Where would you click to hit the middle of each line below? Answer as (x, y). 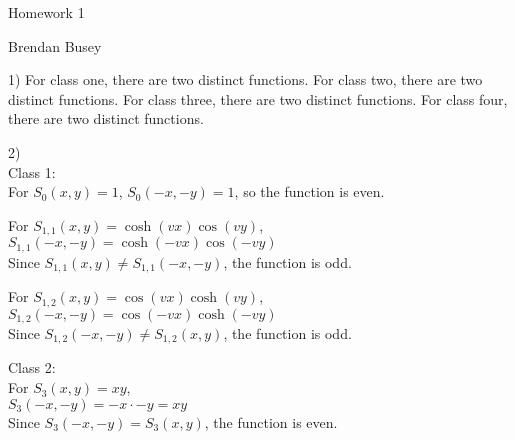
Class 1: (32, 171)
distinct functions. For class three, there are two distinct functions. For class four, (258, 98)
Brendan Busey (55, 45)
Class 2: (32, 367)
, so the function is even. (309, 191)
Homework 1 (46, 12)
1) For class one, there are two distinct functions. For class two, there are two (245, 79)
